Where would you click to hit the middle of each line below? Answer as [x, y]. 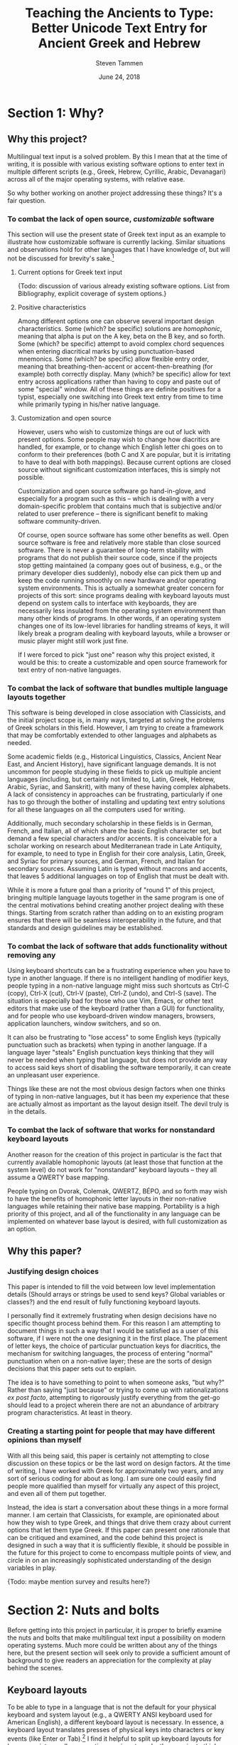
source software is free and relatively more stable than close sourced [119, 542]
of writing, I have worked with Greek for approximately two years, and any [115, 1470]
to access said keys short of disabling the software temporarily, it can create [119, 1067]
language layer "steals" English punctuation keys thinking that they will [111, 1053]
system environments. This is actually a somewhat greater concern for [121, 588]
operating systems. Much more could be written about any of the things [113, 1645]
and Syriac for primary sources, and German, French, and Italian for [106, 861]
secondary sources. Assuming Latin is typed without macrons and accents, [118, 869]
